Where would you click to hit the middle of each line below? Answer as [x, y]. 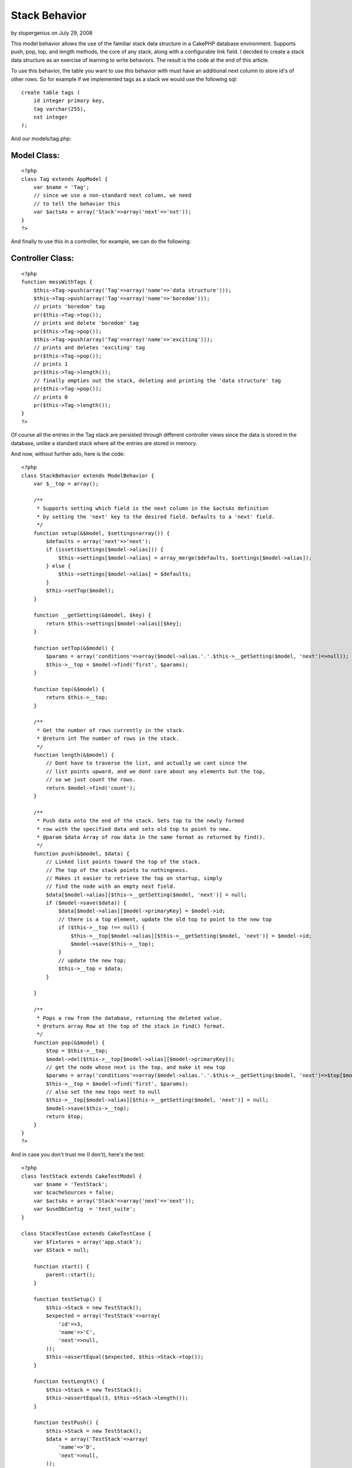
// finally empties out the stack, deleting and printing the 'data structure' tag [157, 381]
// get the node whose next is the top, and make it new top [136, 1067]
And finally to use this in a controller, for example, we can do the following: [101, 241]
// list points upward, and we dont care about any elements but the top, [156, 771]
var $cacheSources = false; [74, 1193]
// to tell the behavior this [77, 203]
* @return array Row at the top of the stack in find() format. [131, 1026]
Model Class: [35, 155]
